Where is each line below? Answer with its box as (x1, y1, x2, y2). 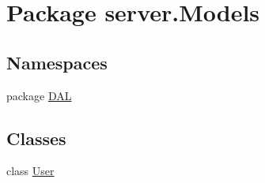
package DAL (6, 87, 72, 103)
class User (6, 162, 55, 179)
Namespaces (6, 50, 108, 74)
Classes (6, 125, 66, 150)
